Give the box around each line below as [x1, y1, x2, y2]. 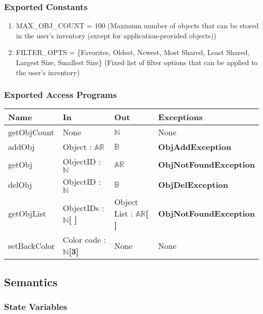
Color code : [63, 234, 106, 246]
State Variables [4, 300, 67, 313]
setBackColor [8, 239, 55, 251]
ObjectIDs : [63, 201, 104, 214]
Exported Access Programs [4, 88, 117, 101]
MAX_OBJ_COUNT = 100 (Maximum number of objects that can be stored [16, 20, 259, 31]
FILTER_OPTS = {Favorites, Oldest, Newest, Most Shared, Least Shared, [16, 47, 250, 58]
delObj [8, 178, 32, 190]
